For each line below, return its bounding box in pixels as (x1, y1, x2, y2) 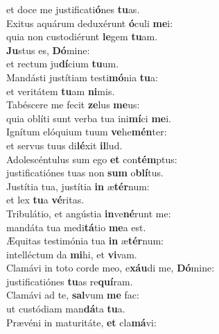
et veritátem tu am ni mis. (6, 83, 115, 98)
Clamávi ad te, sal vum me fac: (6, 287, 139, 302)
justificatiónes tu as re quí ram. (6, 274, 133, 288)
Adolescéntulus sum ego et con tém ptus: (6, 151, 177, 166)
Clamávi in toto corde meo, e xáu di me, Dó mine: (6, 260, 215, 275)
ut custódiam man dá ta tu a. (6, 301, 125, 316)
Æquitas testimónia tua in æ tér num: (6, 233, 164, 248)
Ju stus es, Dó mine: (6, 42, 90, 57)
